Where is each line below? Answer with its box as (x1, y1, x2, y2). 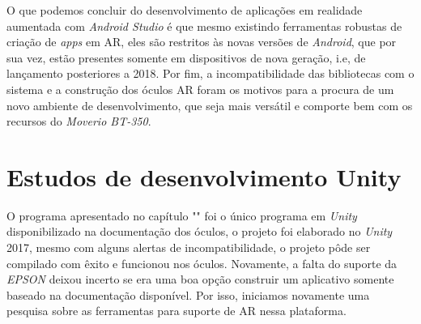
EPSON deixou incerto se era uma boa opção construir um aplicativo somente (6, 271, 394, 288)
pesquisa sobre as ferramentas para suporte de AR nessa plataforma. (6, 302, 347, 319)
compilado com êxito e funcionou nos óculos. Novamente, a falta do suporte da (6, 254, 398, 271)
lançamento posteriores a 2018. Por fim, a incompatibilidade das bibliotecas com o (6, 65, 415, 82)
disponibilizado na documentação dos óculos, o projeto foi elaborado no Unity (6, 223, 393, 240)
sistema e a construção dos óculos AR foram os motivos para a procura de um (6, 80, 394, 97)
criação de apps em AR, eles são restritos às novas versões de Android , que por (6, 33, 397, 50)
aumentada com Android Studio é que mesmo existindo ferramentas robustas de (6, 17, 402, 34)
